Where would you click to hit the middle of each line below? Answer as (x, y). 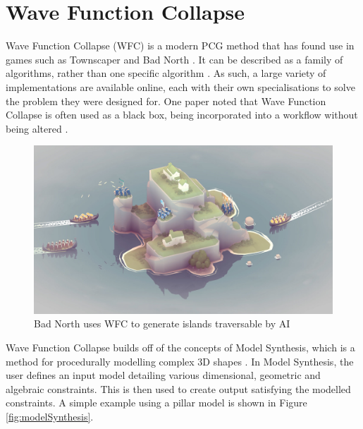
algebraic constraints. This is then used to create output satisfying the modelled (178, 388)
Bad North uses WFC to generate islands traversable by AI (162, 324)
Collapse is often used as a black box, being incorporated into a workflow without (182, 115)
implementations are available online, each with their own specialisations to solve (180, 86)
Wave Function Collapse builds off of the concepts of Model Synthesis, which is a (180, 347)
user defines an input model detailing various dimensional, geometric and (163, 375)
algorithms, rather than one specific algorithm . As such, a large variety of (166, 73)
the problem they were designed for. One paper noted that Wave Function (166, 101)
